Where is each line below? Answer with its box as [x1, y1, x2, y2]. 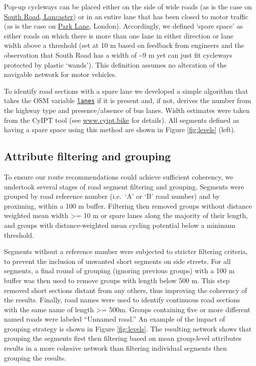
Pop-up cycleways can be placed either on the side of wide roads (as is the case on [4, 1, 252, 11]
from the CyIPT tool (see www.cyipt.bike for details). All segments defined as [4, 114, 239, 125]
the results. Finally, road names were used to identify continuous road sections [4, 294, 240, 305]
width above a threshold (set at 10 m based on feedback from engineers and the [4, 40, 245, 50]
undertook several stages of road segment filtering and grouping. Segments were [4, 181, 244, 191]
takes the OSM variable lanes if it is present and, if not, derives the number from [4, 95, 251, 106]
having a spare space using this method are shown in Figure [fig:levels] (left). [4, 124, 236, 135]
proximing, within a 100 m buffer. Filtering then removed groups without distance [4, 200, 252, 211]
